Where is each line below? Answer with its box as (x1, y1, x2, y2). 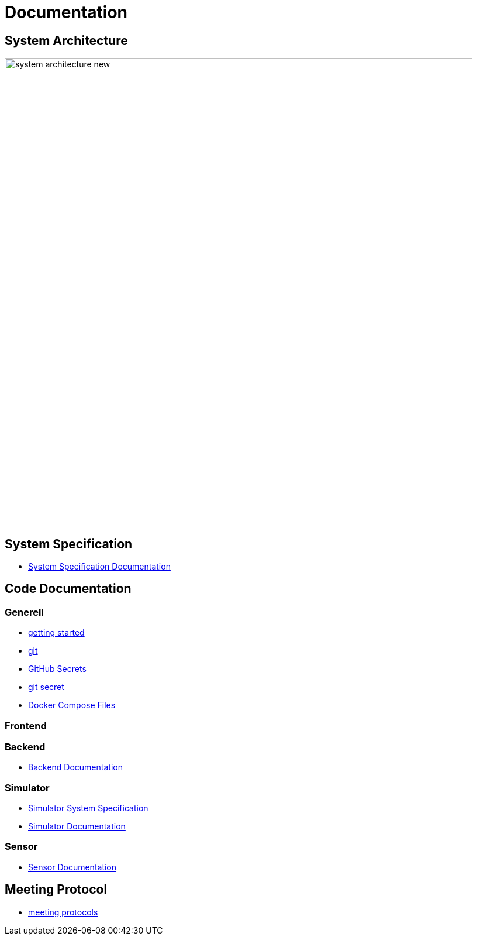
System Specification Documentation (28, 561, 171, 572)
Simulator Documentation (28, 821, 126, 832)
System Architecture (5, 33, 128, 48)
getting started (28, 627, 85, 638)
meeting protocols (28, 907, 98, 917)
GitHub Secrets (28, 664, 87, 674)
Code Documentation (5, 581, 132, 596)
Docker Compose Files (28, 700, 116, 711)
